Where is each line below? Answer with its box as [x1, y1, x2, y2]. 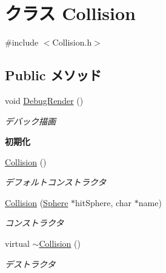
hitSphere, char [75, 196, 132, 209]
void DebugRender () [5, 94, 84, 106]
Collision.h [52, 36, 92, 49]
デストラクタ [5, 257, 56, 270]
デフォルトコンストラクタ [5, 176, 107, 188]
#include [5, 36, 39, 49]
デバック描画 [5, 114, 56, 127]
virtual [5, 237, 30, 250]
